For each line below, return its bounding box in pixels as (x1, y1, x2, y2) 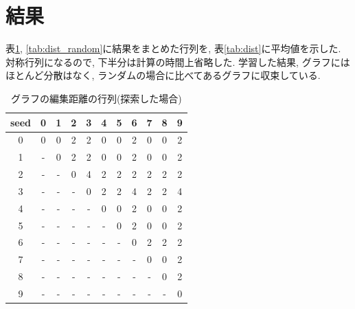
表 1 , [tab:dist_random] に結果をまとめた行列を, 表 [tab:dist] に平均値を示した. (5, 41, 341, 56)
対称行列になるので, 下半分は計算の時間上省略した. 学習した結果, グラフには (5, 54, 350, 69)
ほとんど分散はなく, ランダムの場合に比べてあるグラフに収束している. (5, 68, 321, 82)
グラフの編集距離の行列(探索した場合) (10, 91, 182, 105)
